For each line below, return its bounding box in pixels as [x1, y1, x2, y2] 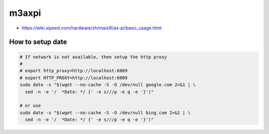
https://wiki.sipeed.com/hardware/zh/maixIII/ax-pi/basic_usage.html [21, 25, 162, 31]
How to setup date [9, 38, 67, 46]
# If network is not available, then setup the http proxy [19, 54, 167, 60]
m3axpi [9, 7, 41, 18]
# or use [19, 103, 41, 109]
